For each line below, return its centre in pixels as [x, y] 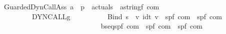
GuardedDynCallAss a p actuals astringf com [81, 6]
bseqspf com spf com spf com [151, 26]
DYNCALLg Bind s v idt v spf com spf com [127, 16]
